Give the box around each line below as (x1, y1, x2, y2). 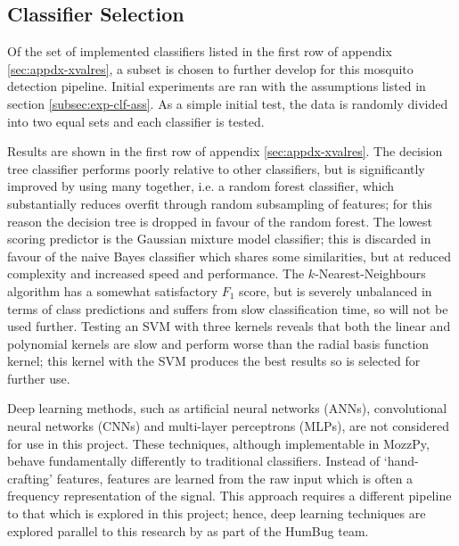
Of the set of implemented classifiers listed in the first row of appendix (7, 42, 392, 61)
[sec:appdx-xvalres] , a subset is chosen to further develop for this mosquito (7, 59, 414, 78)
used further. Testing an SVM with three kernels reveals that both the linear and (7, 317, 451, 335)
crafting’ (7, 468, 53, 487)
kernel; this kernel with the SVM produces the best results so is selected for (7, 352, 421, 370)
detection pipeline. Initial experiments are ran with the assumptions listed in (7, 77, 426, 95)
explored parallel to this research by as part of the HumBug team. (7, 521, 369, 540)
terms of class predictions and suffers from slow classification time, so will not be (7, 299, 448, 318)
